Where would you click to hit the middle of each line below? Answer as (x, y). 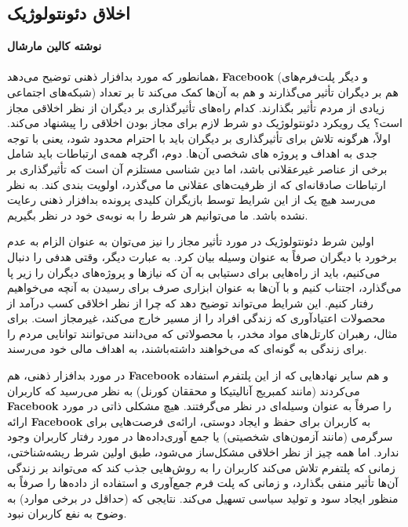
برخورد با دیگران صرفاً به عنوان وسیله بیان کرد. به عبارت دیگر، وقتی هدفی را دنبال (202, 256)
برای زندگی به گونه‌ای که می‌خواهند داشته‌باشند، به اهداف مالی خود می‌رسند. (187, 349)
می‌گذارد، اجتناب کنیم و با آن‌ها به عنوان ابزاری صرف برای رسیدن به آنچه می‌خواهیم (204, 287)
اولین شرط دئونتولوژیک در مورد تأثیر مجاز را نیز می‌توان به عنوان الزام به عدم (191, 241)
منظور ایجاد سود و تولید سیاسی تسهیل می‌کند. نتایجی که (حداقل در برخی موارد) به (203, 498)
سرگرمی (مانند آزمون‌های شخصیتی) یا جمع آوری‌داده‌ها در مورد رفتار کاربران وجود (200, 436)
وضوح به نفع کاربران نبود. (67, 513)
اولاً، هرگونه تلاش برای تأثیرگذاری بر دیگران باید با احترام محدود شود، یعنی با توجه (199, 138)
